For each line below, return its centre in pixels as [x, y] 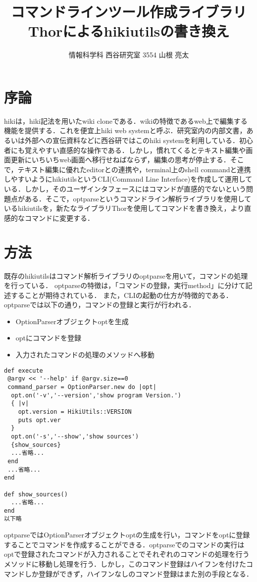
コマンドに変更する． [59, 218]
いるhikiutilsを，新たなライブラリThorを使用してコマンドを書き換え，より [124, 208]
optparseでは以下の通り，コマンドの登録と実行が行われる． [100, 305]
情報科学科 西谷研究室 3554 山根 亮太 [129, 55]
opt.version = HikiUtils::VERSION [75, 412]
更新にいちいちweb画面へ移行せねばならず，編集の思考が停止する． [120, 160]
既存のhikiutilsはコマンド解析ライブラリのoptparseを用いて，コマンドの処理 [126, 275]
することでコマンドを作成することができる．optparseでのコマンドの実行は [124, 544]
